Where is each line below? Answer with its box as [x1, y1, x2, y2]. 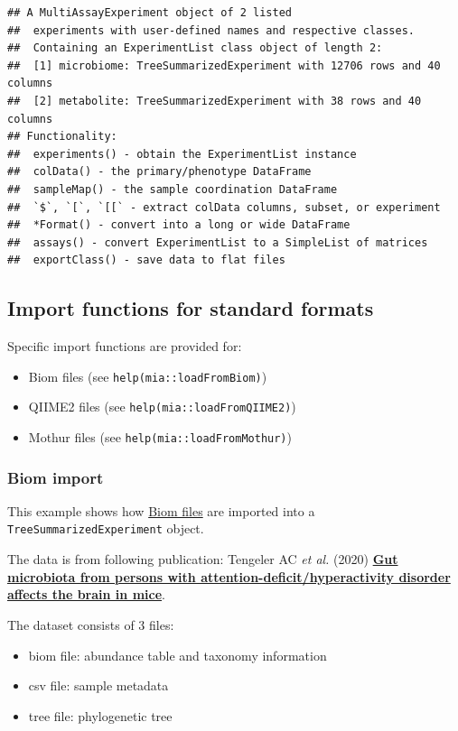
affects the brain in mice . [7, 585, 165, 604]
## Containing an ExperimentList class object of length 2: [7, 42, 383, 55]
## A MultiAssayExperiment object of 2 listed [7, 6, 292, 19]
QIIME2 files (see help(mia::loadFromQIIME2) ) [28, 397, 296, 416]
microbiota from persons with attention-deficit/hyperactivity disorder [7, 567, 451, 586]
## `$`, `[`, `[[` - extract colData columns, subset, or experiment [7, 200, 441, 214]
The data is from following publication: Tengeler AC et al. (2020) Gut [7, 550, 398, 569]
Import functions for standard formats [7, 294, 374, 322]
